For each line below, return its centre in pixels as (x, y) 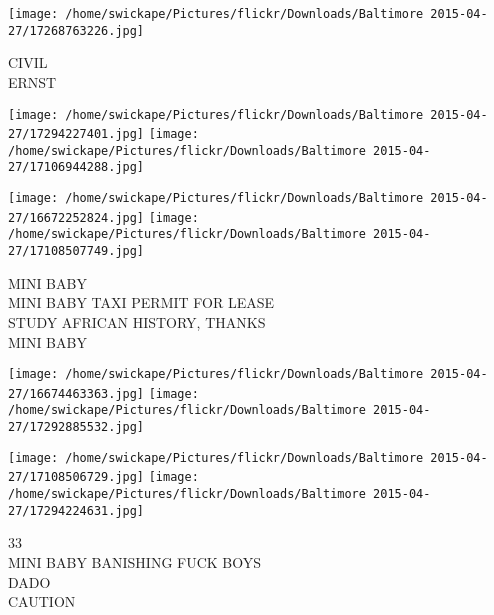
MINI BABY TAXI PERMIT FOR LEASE (141, 302)
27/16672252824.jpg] (76, 217)
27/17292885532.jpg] (76, 427)
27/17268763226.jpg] (76, 30)
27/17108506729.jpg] (76, 477)
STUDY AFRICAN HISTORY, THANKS (137, 321)
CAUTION (42, 601)
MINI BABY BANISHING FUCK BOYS (135, 561)
